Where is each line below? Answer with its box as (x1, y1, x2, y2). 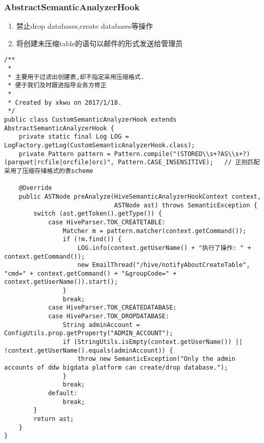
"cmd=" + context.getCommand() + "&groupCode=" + (4, 269, 177, 277)
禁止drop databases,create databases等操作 (16, 21, 153, 31)
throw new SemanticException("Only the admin (77, 355, 236, 363)
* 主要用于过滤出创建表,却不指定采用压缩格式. (8, 73, 145, 81)
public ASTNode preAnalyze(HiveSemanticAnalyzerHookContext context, (18, 192, 261, 200)
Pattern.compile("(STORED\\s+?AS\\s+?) (114, 150, 250, 158)
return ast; (33, 415, 74, 422)
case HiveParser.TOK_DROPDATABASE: (48, 313, 170, 320)
